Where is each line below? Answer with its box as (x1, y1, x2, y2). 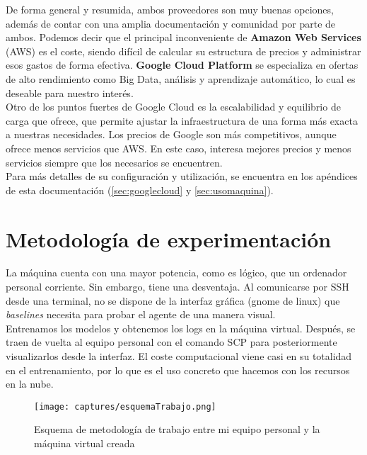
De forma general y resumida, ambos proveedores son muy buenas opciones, (6, 2, 334, 16)
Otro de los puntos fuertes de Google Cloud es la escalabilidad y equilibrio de (6, 99, 341, 114)
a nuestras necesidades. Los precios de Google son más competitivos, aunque (6, 127, 337, 142)
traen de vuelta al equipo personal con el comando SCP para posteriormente (6, 335, 337, 349)
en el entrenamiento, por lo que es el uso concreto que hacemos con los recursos (6, 362, 350, 377)
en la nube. (6, 376, 54, 391)
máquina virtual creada (34, 436, 135, 451)
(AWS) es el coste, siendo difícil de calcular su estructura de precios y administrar (6, 43, 361, 58)
